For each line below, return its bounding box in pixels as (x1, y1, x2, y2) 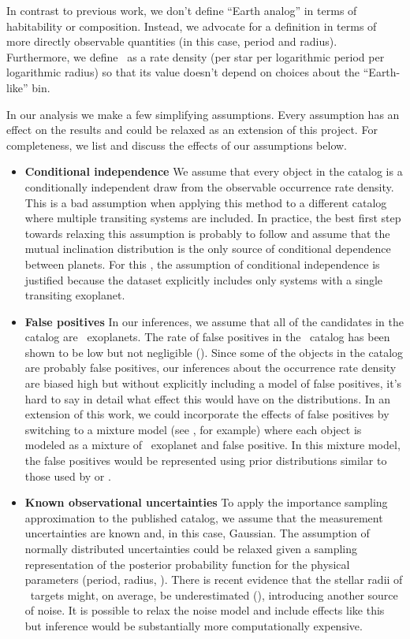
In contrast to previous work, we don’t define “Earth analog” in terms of (6, 2, 357, 18)
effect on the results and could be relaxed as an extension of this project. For (6, 121, 378, 138)
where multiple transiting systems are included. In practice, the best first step (24, 210, 401, 226)
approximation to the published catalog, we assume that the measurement (24, 509, 383, 526)
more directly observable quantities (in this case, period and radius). (6, 33, 337, 50)
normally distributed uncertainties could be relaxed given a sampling (24, 541, 357, 556)
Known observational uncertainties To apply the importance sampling (24, 494, 388, 511)
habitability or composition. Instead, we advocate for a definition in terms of (6, 17, 377, 34)
